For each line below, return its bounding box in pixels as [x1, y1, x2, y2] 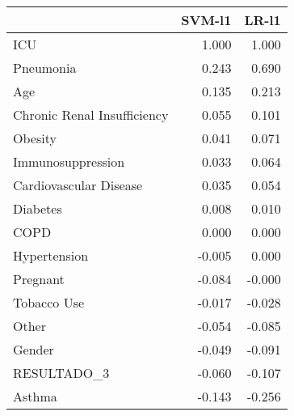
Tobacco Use [13, 293, 85, 312]
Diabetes [13, 199, 62, 218]
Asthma [13, 387, 57, 405]
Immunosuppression [13, 152, 125, 171]
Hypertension [13, 246, 89, 265]
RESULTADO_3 [13, 363, 110, 382]
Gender [13, 340, 54, 359]
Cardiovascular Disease [13, 176, 143, 194]
